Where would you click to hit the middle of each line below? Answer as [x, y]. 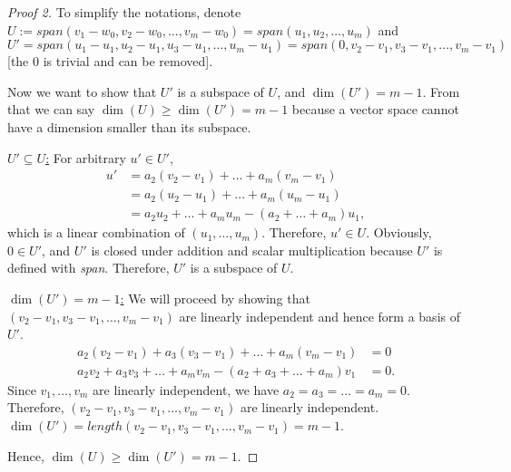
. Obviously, [399, 232]
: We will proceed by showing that [215, 299]
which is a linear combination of [96, 232]
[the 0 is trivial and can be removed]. [110, 61]
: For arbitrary [86, 157]
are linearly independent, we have [186, 389]
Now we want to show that [82, 91]
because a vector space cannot [375, 109]
